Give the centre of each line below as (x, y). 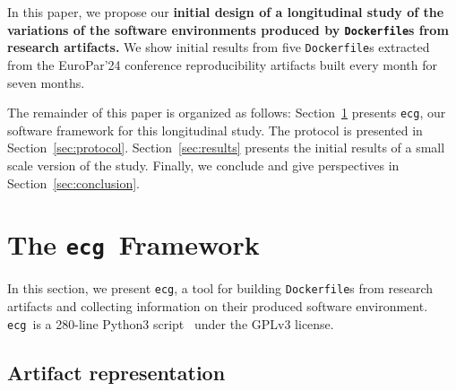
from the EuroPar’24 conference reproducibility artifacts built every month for (222, 64)
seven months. (46, 82)
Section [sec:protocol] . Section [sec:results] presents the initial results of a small (226, 148)
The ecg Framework (133, 244)
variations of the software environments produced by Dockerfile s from (228, 29)
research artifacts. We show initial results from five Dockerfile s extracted (219, 47)
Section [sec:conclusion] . (73, 182)
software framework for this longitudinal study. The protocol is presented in (215, 130)
